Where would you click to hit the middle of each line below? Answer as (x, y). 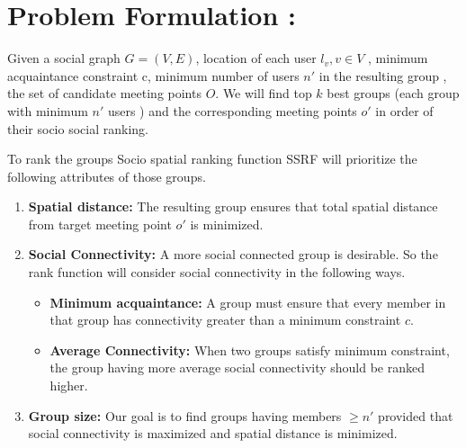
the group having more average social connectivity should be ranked (237, 367)
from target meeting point (100, 224)
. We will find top (264, 93)
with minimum (48, 110)
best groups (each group (393, 93)
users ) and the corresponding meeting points (232, 110)
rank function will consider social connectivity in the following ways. (217, 272)
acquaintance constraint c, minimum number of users (153, 75)
